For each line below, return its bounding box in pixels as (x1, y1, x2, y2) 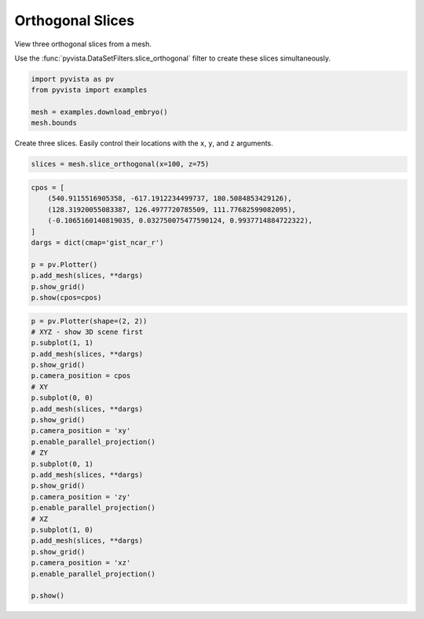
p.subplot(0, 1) (31, 460, 94, 468)
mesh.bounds (31, 119, 78, 127)
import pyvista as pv (31, 75, 115, 83)
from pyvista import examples (31, 86, 148, 94)
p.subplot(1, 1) (31, 339, 94, 347)
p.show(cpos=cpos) (31, 293, 102, 302)
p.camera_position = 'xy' (31, 427, 131, 435)
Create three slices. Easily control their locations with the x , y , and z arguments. (14, 138, 274, 148)
